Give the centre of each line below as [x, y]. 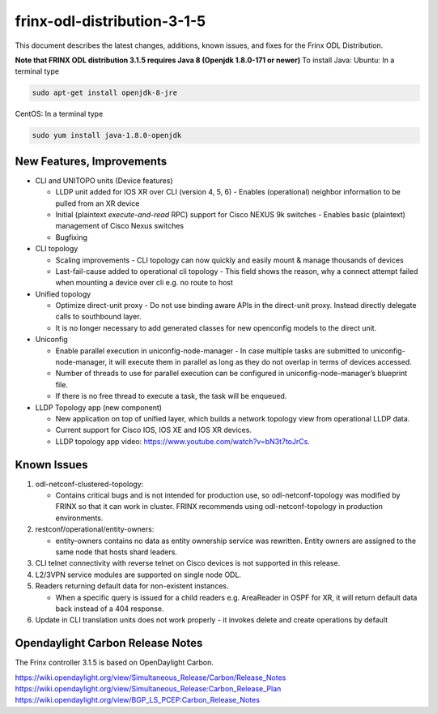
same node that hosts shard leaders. [117, 552]
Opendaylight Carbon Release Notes [109, 643]
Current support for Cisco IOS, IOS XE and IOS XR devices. [154, 430]
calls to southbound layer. [98, 317]
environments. [79, 518]
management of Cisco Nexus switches [120, 226]
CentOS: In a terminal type [59, 114]
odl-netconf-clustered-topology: [89, 484]
